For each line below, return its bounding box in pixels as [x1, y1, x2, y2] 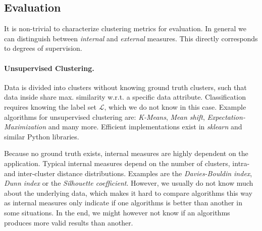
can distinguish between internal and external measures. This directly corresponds [4, 33, 258, 43]
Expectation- [207, 111, 245, 122]
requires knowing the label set [4, 101, 97, 112]
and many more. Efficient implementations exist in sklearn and [48, 121, 242, 132]
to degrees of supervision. [4, 43, 82, 53]
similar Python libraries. [4, 131, 79, 141]
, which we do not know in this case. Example [104, 101, 246, 112]
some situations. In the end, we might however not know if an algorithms [4, 207, 230, 217]
